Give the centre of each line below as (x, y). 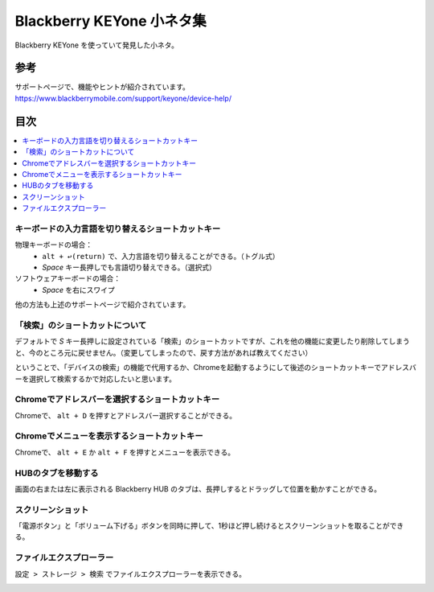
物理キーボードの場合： (53, 245)
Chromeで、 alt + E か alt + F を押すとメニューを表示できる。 (125, 452)
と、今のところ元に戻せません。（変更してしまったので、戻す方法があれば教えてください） (164, 352)
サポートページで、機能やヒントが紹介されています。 (102, 87)
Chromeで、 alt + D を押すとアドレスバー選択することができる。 (126, 415)
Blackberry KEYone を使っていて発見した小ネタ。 (97, 45)
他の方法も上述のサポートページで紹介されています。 (102, 305)
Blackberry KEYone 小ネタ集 (111, 21)
